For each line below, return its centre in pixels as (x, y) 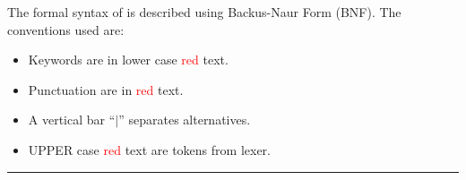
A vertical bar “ (72, 120)
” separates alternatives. (185, 120)
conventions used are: (66, 29)
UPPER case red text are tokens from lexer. (149, 149)
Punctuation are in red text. (106, 89)
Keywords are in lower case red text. (128, 60)
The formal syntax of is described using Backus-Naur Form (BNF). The (204, 12)
